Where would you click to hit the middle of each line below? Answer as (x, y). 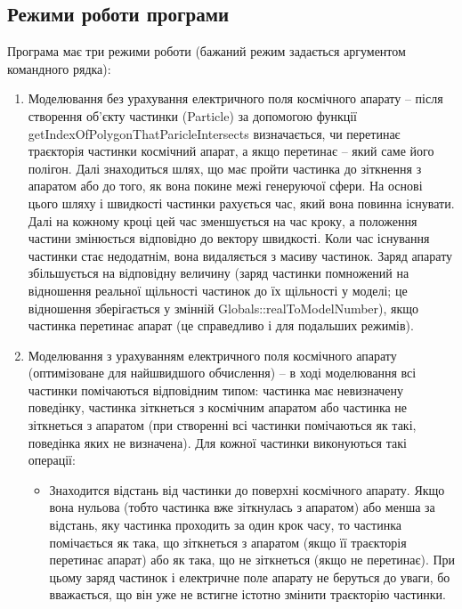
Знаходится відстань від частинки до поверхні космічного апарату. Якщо (247, 489)
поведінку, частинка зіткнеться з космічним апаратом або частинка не (218, 407)
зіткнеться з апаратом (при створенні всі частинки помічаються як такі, (222, 425)
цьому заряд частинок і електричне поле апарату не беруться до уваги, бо (250, 577)
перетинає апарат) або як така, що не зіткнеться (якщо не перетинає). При (252, 560)
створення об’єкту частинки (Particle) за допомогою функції (192, 115)
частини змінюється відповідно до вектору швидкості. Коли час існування (229, 238)
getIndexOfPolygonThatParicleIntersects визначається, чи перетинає (214, 133)
